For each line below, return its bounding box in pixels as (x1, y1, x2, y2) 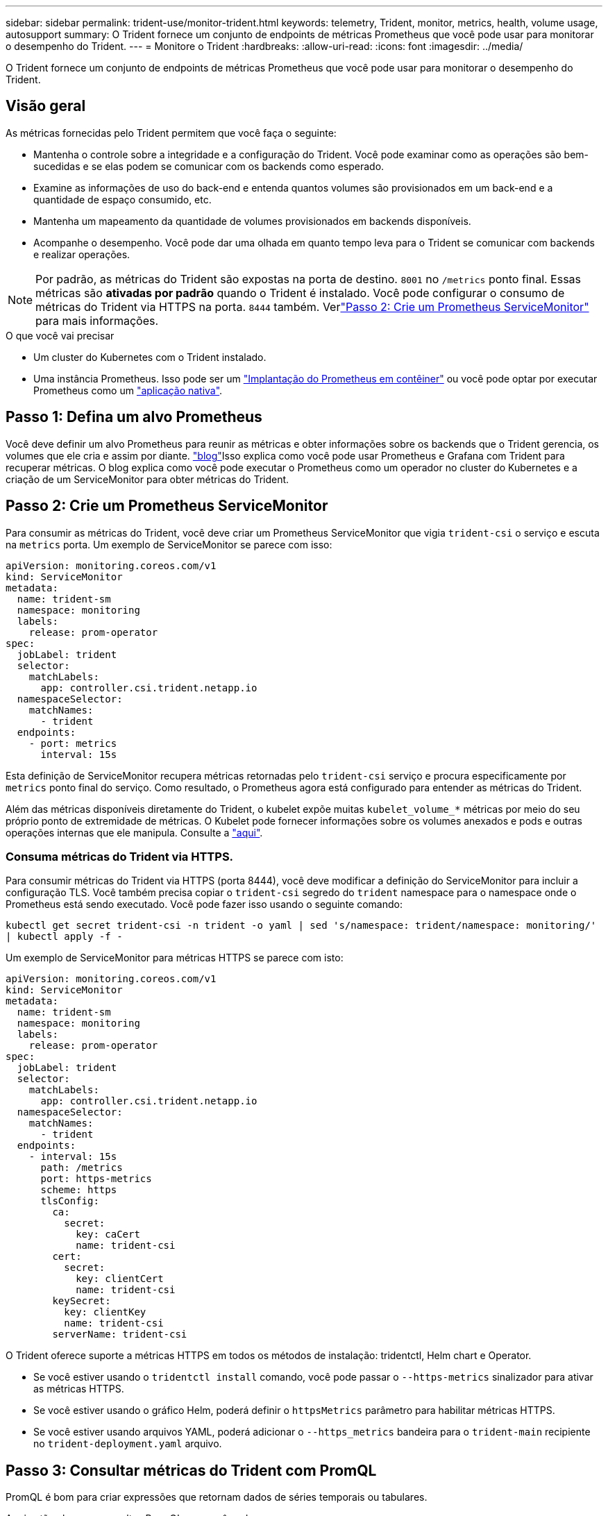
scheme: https (40, 1184, 117, 1196)
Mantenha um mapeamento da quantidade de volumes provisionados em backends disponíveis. (33, 214, 471, 227)
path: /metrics (40, 1162, 123, 1174)
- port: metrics (28, 737, 117, 749)
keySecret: (52, 1295, 111, 1307)
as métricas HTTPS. (33, 1383, 124, 1395)
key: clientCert (76, 1273, 164, 1285)
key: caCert (76, 1229, 140, 1240)
